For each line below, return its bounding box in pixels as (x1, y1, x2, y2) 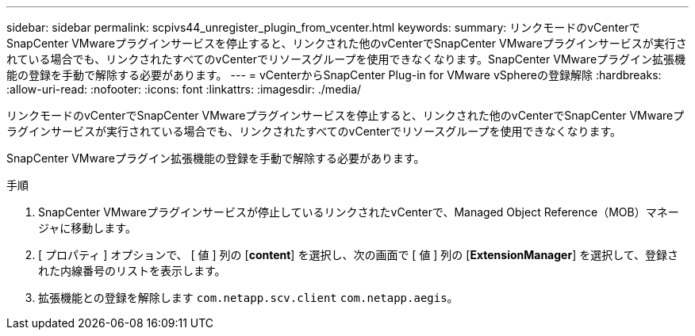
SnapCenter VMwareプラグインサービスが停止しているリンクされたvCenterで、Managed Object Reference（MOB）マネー (38, 205, 679, 219)
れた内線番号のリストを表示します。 (38, 264, 226, 277)
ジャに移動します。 (38, 221, 136, 235)
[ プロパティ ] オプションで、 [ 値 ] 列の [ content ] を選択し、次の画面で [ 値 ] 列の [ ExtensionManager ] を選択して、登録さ (38, 248, 679, 262)
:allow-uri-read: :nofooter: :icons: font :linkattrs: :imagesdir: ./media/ (6, 82, 362, 96)
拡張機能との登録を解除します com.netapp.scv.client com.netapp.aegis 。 (38, 291, 459, 304)
